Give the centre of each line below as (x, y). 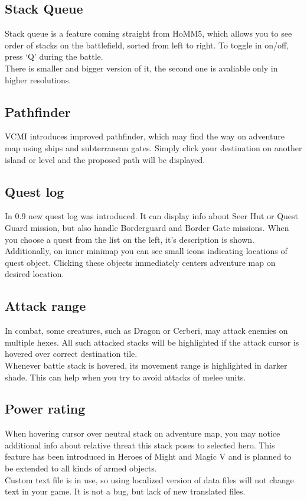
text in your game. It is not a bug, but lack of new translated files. (125, 491)
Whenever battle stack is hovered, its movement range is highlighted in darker (146, 365)
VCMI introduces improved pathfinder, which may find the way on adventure (145, 136)
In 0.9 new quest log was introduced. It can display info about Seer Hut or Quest (152, 216)
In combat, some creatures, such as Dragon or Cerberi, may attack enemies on (146, 331)
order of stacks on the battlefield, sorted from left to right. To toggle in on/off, (147, 45)
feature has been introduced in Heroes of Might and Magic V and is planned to (148, 456)
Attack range (45, 306)
